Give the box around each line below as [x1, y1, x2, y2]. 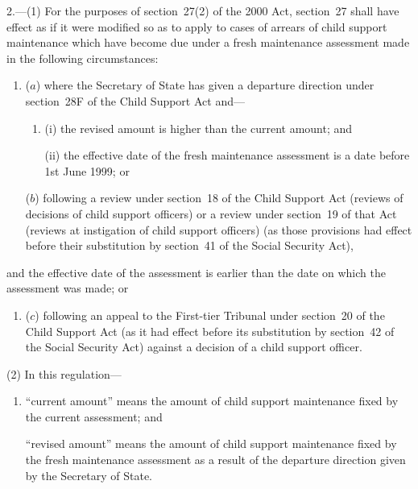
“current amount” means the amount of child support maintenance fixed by [25, 392, 399, 409]
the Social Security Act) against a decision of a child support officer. [25, 338, 362, 355]
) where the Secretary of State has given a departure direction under [35, 77, 375, 93]
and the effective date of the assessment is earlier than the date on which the [6, 263, 386, 280]
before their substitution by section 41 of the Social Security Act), [25, 237, 354, 254]
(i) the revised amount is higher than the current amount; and [44, 119, 353, 136]
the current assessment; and [25, 408, 163, 425]
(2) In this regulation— [6, 365, 122, 382]
